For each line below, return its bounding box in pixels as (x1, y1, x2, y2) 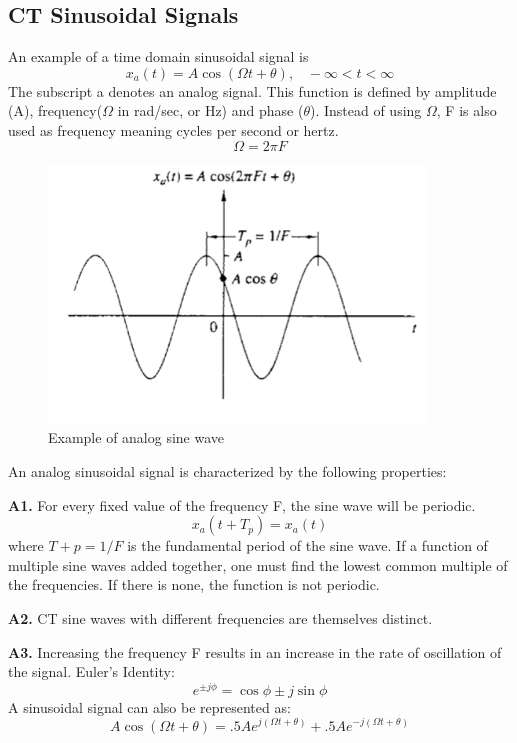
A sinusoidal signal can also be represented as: (8, 696, 291, 717)
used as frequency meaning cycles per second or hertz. (8, 119, 339, 140)
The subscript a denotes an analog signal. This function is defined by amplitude (8, 80, 497, 101)
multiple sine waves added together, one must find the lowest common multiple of (8, 554, 508, 575)
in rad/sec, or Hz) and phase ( (117, 100, 304, 121)
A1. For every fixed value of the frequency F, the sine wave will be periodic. (8, 494, 476, 515)
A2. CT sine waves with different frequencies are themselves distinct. (8, 608, 433, 629)
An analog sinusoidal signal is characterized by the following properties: (8, 461, 447, 482)
